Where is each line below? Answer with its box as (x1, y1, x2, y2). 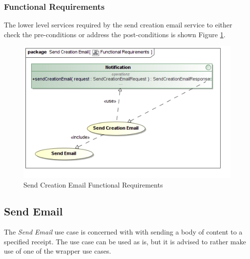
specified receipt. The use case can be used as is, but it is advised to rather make (4, 236, 246, 246)
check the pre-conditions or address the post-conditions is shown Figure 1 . (4, 29, 226, 39)
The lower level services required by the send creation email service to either (4, 20, 232, 30)
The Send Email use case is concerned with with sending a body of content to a (4, 226, 243, 236)
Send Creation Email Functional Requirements (23, 180, 163, 190)
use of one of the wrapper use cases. (4, 246, 111, 256)
